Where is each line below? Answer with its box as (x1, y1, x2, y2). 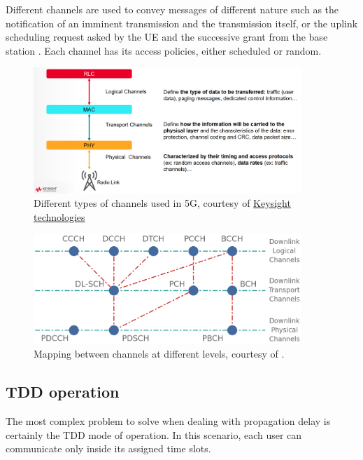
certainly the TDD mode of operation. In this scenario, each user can (6, 427, 302, 442)
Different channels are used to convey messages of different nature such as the (6, 2, 339, 16)
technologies (34, 209, 85, 224)
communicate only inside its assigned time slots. (6, 441, 211, 456)
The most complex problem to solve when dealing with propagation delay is (6, 414, 331, 428)
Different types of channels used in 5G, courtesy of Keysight (34, 196, 291, 210)
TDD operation (6, 381, 120, 402)
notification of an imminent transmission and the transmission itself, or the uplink (6, 15, 358, 30)
